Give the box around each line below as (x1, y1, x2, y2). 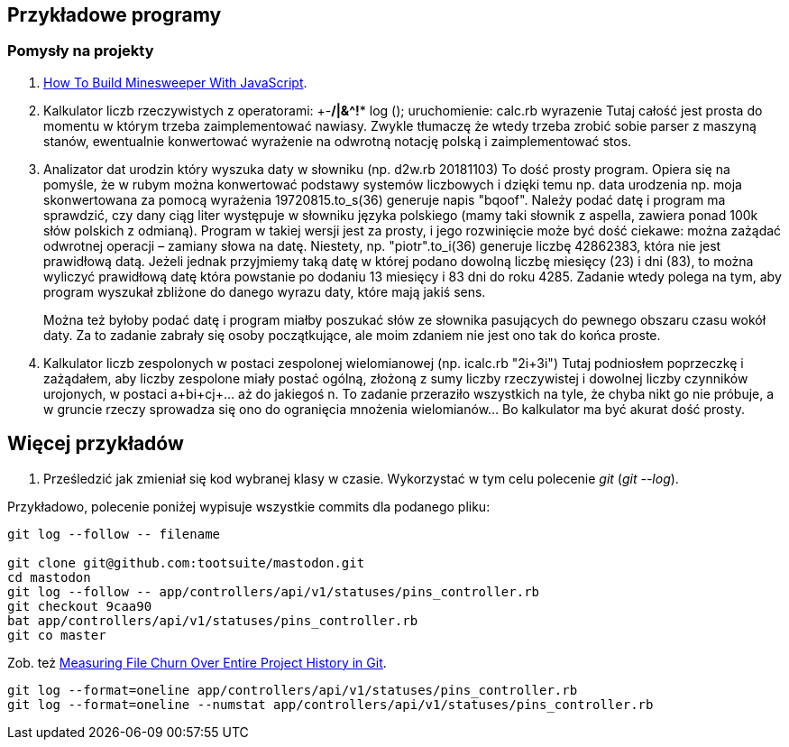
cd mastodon (7, 569, 91, 585)
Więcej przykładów (7, 432, 184, 456)
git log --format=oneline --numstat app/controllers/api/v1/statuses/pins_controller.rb (7, 696, 654, 712)
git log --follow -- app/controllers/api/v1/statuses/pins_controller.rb (7, 584, 540, 599)
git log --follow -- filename (7, 526, 221, 541)
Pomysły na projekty (7, 41, 154, 60)
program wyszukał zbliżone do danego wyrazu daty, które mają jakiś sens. (43, 283, 486, 300)
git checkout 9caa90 (7, 598, 152, 613)
